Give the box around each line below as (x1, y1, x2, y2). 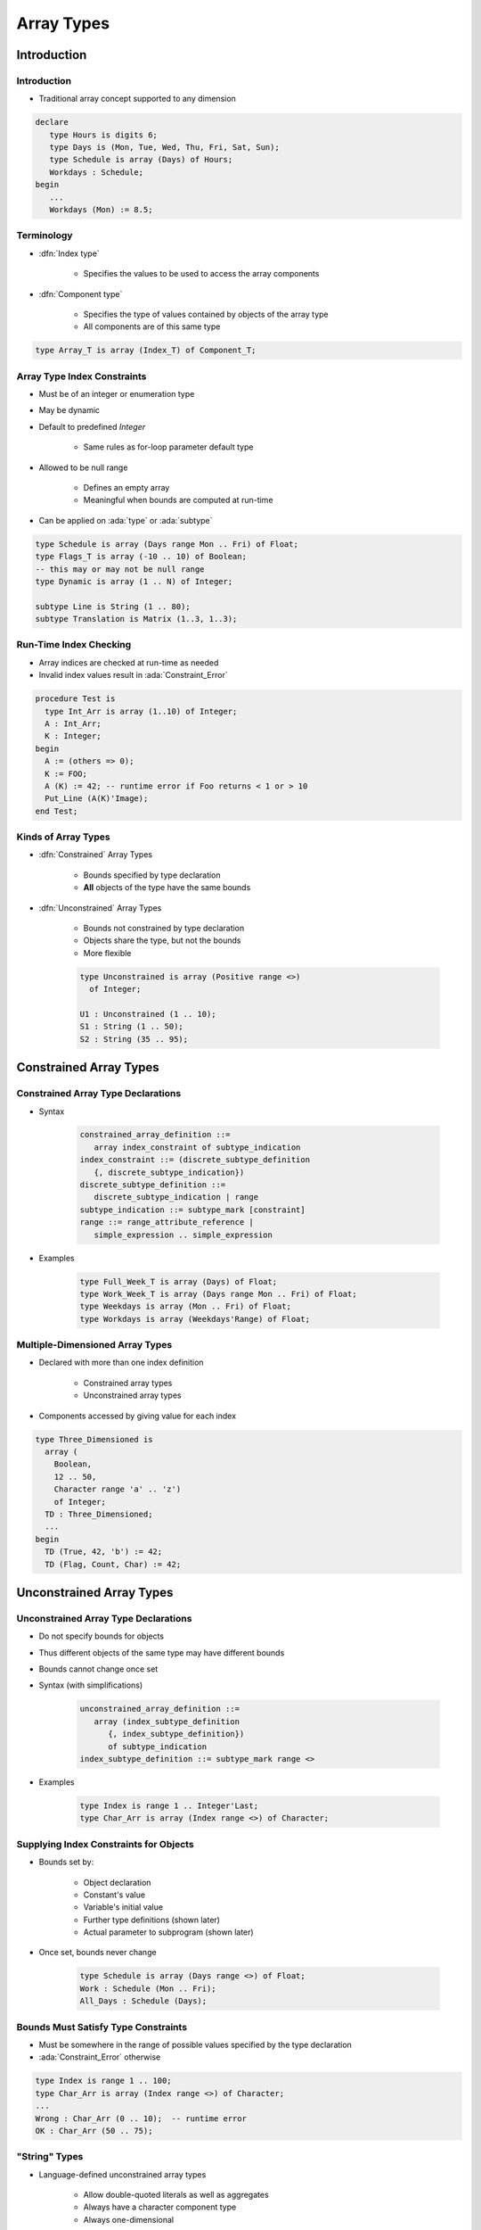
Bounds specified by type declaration (83, 870, 222, 880)
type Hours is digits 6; (49, 129, 158, 140)
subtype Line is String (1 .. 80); (35, 601, 191, 611)
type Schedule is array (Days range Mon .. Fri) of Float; (35, 539, 298, 549)
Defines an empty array (83, 483, 170, 492)
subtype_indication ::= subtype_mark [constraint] (79, 1204, 306, 1215)
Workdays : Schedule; (49, 167, 144, 178)
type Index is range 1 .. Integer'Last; (79, 1800, 258, 1811)
